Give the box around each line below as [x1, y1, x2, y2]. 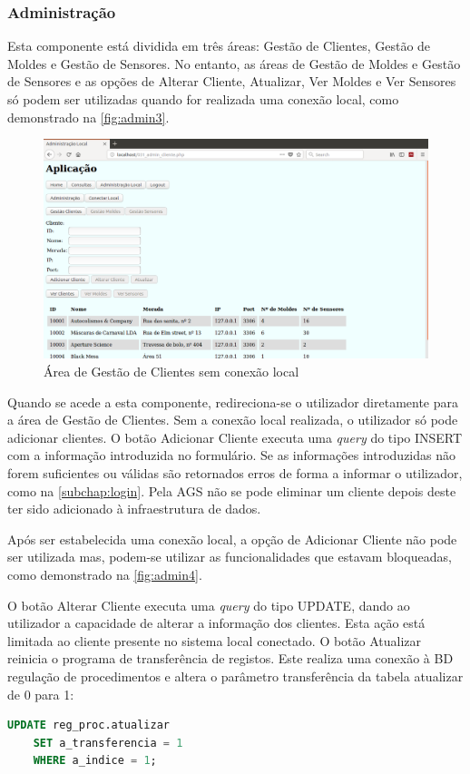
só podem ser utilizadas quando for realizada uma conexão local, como [7, 90, 399, 108]
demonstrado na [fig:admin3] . [7, 107, 170, 126]
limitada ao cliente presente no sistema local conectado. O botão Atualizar [7, 631, 422, 650]
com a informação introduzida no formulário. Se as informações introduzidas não [7, 446, 456, 465]
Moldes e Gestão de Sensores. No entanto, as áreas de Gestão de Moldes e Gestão [7, 54, 461, 73]
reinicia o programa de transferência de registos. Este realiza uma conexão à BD [7, 649, 454, 668]
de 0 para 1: [7, 684, 74, 703]
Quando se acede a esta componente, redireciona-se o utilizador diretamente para [7, 392, 458, 411]
